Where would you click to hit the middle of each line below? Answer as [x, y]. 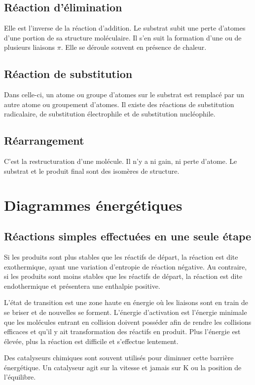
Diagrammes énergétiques [93, 205]
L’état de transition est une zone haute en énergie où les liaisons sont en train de [126, 302]
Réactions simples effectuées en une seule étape [128, 236]
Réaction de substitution [68, 74]
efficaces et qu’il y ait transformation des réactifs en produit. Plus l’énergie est [122, 331]
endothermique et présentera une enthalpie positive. [82, 286]
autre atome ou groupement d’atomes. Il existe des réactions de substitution [119, 104]
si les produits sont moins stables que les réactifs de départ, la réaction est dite [123, 276]
